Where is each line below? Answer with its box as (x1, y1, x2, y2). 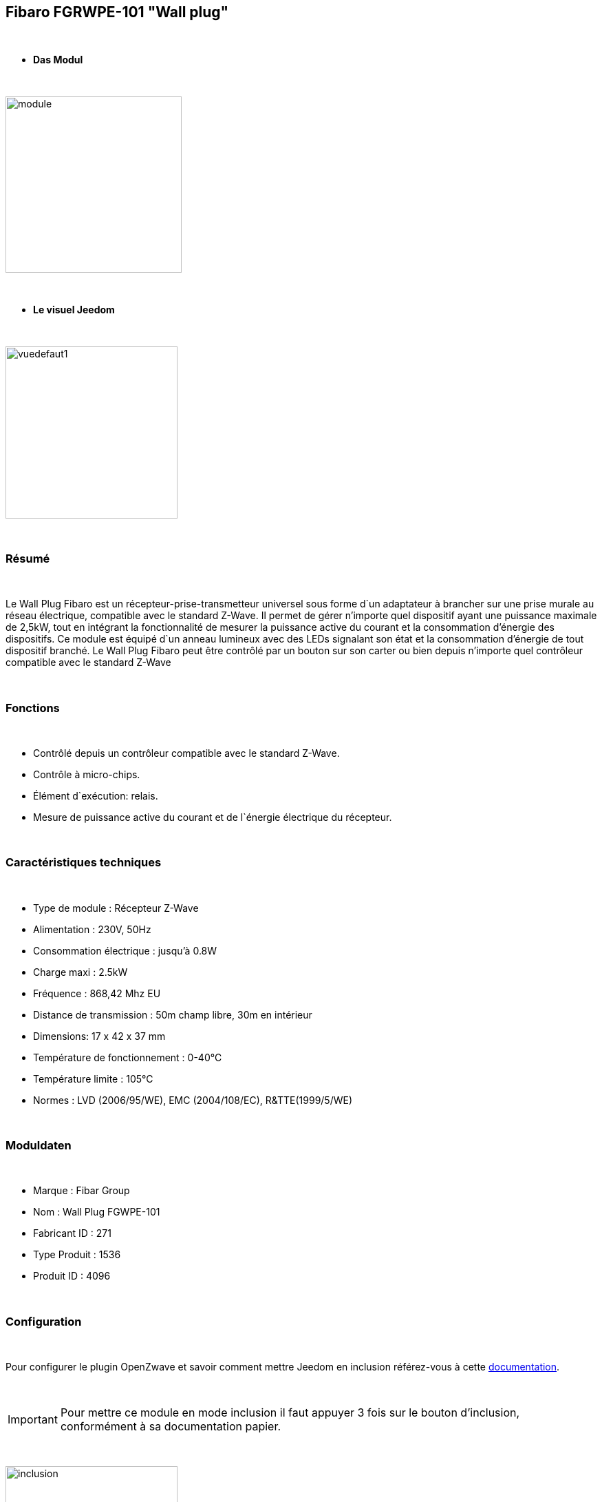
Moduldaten (6, 1138, 72, 1153)
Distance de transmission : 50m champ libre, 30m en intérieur (33, 1008, 312, 1021)
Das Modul (33, 54, 83, 66)
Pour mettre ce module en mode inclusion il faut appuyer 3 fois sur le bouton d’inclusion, (60, 1406, 520, 1420)
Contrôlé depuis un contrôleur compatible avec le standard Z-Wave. (33, 747, 340, 759)
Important (8, 1412, 58, 1427)
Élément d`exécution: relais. (33, 789, 158, 802)
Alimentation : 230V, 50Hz (33, 923, 151, 935)
